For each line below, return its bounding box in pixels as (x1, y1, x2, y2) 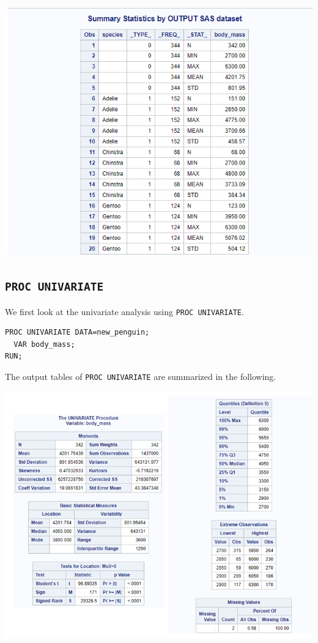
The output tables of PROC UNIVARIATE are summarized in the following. (5, 370, 276, 383)
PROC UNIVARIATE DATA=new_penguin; (5, 328, 150, 337)
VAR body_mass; (13, 340, 75, 349)
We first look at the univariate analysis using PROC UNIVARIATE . (5, 305, 244, 318)
